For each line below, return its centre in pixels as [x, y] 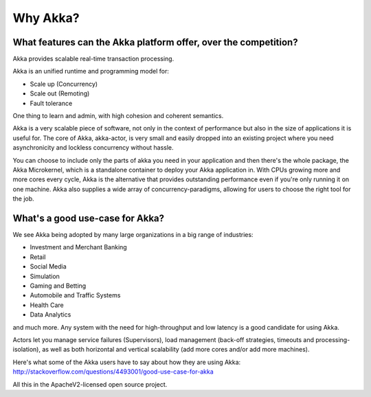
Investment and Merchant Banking [78, 247]
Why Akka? [46, 18]
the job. [23, 198]
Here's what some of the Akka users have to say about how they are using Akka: [127, 362]
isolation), [27, 350]
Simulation [45, 276]
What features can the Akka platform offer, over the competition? [155, 42]
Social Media [48, 266]
